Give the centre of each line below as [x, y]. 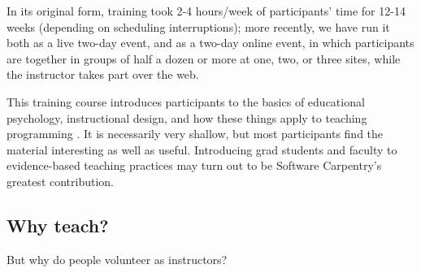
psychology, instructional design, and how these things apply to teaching [187, 117]
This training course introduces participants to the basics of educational [186, 101]
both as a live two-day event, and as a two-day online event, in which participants [210, 43]
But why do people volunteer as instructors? [117, 259]
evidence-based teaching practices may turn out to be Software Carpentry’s [194, 165]
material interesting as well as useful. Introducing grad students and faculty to [202, 149]
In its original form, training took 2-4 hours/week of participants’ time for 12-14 [206, 11]
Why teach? [58, 225]
